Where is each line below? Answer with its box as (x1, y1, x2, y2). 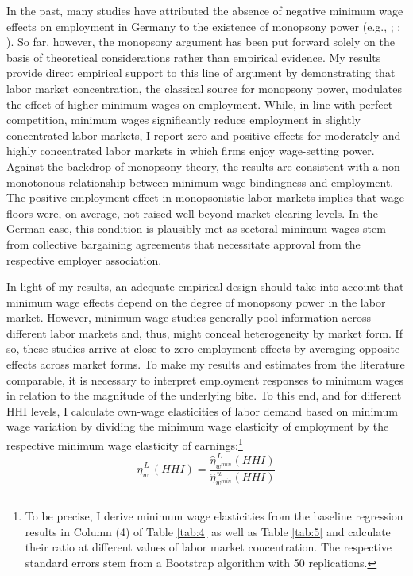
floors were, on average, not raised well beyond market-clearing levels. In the (6, 204, 378, 221)
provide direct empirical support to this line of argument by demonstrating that (6, 64, 396, 81)
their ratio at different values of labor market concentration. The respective (25, 539, 392, 555)
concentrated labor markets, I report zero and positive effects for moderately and (6, 126, 401, 143)
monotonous (6, 173, 65, 190)
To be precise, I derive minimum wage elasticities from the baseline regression (25, 508, 403, 524)
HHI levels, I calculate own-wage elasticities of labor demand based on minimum (6, 402, 399, 419)
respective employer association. (6, 251, 162, 268)
